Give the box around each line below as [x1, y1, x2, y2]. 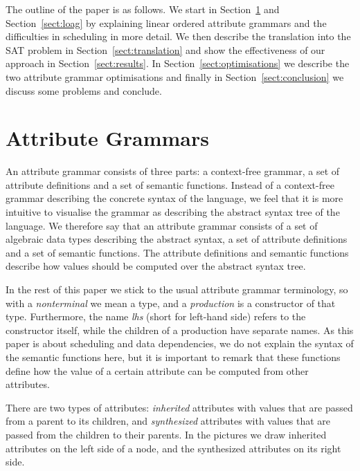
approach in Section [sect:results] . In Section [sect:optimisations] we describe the [6, 56, 350, 71]
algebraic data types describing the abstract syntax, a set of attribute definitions [6, 232, 348, 246]
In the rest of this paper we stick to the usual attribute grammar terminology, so [6, 282, 348, 297]
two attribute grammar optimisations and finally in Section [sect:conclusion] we [6, 69, 344, 84]
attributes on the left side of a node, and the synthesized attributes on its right [6, 441, 341, 455]
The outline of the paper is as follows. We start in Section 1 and [6, 2, 280, 16]
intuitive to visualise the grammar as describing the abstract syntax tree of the [6, 205, 340, 219]
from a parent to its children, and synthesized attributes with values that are [6, 414, 331, 428]
